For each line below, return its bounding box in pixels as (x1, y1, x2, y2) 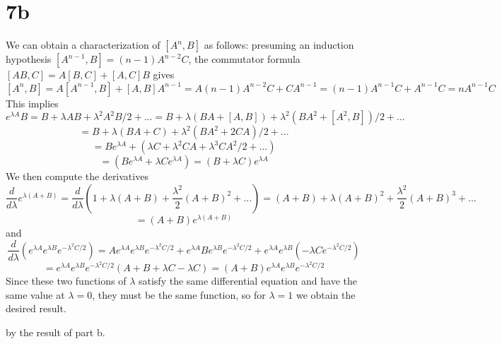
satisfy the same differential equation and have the (138, 273, 358, 288)
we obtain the (296, 287, 356, 302)
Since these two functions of (6, 273, 127, 288)
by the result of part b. (6, 325, 105, 339)
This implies (6, 95, 59, 110)
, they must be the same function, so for (92, 287, 266, 302)
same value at (6, 287, 65, 302)
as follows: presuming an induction (204, 37, 354, 52)
